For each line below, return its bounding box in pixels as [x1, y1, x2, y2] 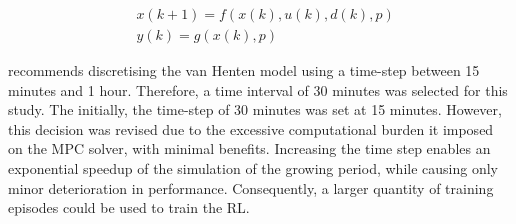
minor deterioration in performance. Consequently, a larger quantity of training [8, 177, 494, 198]
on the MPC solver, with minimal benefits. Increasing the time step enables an [8, 138, 491, 159]
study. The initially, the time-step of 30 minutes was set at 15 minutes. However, [8, 99, 502, 120]
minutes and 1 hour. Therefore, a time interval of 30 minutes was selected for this [8, 79, 508, 100]
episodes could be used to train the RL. [8, 197, 250, 218]
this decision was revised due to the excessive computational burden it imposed [8, 118, 494, 139]
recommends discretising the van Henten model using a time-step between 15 [8, 60, 480, 81]
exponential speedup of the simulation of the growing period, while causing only [8, 158, 498, 179]
